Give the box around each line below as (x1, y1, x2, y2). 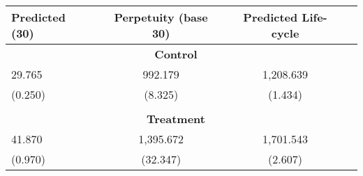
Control (154, 46, 198, 62)
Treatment (146, 111, 205, 127)
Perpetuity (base (114, 9, 208, 25)
